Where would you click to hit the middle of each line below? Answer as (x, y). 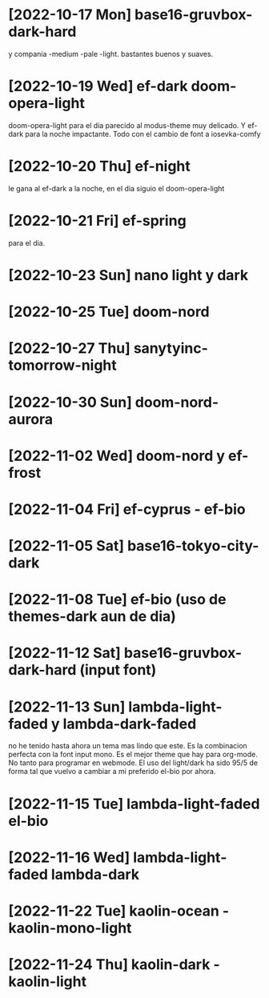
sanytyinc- (171, 349)
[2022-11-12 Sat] (65, 653)
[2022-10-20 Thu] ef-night (99, 166)
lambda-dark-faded (130, 724)
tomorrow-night (63, 365)
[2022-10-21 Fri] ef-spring (97, 221)
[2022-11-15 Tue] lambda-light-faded (134, 804)
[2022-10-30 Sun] (70, 402)
